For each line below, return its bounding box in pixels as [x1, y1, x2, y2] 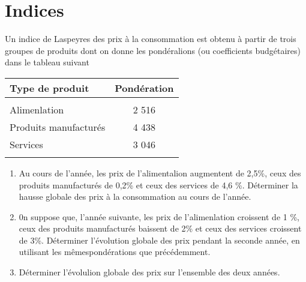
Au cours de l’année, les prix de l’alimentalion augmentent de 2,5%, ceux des [19, 166, 301, 179]
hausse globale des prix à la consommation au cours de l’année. [19, 190, 251, 203]
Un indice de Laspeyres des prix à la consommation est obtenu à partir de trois [5, 32, 296, 45]
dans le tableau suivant [5, 56, 89, 68]
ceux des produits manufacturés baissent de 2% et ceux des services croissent [19, 222, 302, 235]
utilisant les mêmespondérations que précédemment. [19, 245, 211, 258]
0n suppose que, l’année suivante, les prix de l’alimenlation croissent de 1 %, [19, 210, 299, 223]
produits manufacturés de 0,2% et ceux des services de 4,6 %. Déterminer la [19, 178, 298, 191]
